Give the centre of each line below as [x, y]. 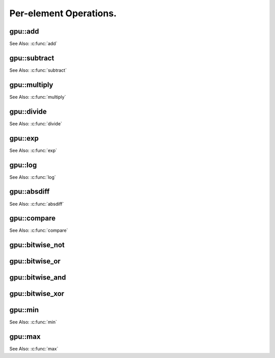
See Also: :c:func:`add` [33, 44]
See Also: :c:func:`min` [33, 322]
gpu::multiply [31, 85]
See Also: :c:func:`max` [34, 349]
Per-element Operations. [63, 13]
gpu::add [24, 31]
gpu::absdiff [30, 192]
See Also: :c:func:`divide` [36, 123]
